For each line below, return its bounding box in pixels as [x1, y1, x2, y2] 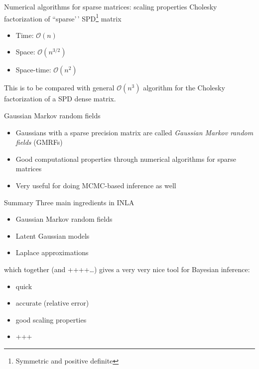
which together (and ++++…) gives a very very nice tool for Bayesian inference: [4, 264, 250, 274]
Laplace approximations [15, 247, 89, 258]
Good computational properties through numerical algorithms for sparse [15, 153, 236, 164]
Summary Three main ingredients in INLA [4, 197, 134, 207]
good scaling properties [15, 314, 87, 325]
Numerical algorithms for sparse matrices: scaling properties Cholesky [4, 1, 217, 11]
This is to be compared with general [4, 82, 115, 93]
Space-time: [15, 64, 51, 75]
